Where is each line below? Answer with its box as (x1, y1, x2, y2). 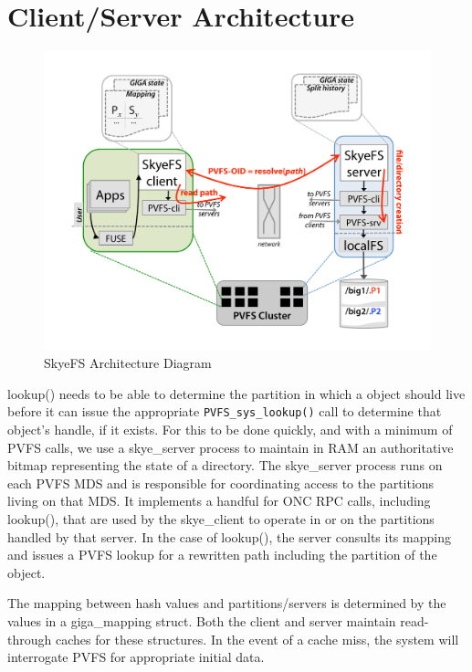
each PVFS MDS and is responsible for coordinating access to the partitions (7, 473, 435, 492)
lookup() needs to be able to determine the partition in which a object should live (7, 383, 466, 403)
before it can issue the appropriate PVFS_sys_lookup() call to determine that (7, 402, 442, 421)
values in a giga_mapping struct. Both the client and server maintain (7, 612, 396, 631)
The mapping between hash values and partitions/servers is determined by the (7, 593, 446, 613)
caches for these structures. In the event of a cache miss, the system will (55, 629, 459, 648)
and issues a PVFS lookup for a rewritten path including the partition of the (7, 545, 437, 564)
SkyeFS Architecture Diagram (44, 353, 212, 373)
